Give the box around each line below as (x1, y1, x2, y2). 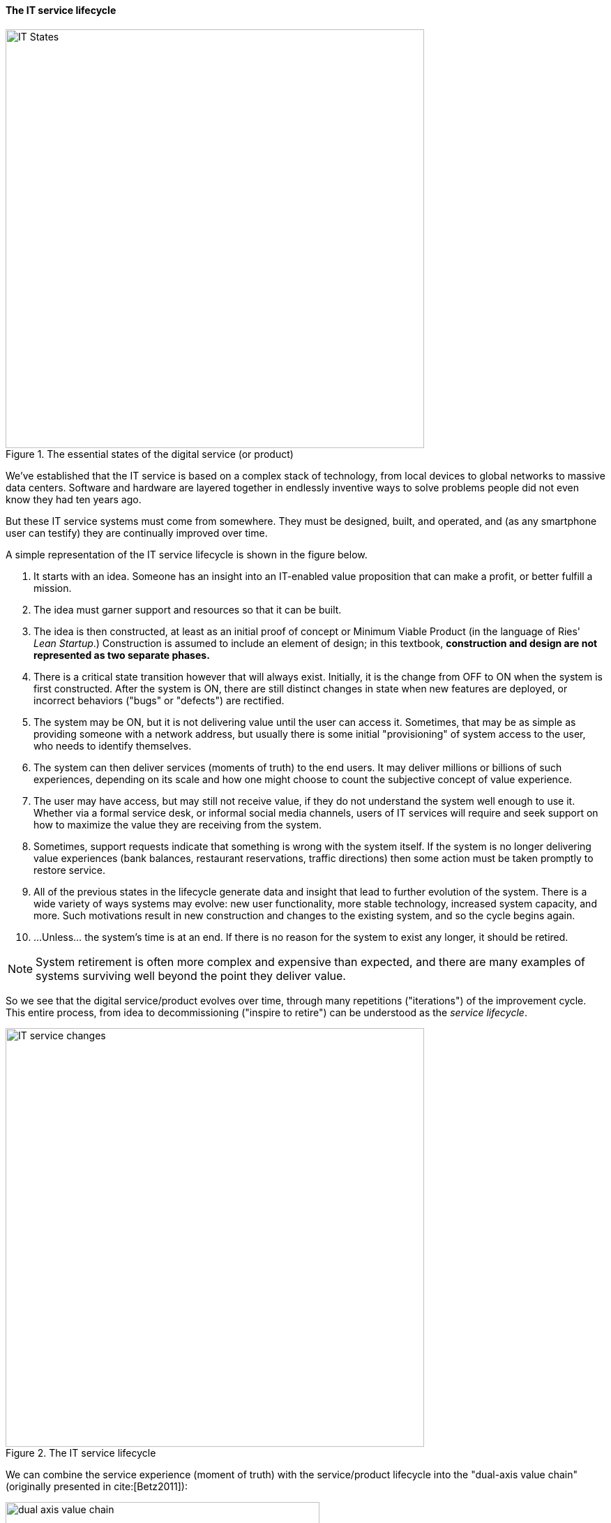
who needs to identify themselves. (33, 739, 192, 752)
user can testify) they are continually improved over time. (6, 526, 268, 539)
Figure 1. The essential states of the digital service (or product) (6, 447, 294, 460)
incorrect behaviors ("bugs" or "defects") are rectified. (33, 694, 285, 706)
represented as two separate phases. (33, 648, 210, 661)
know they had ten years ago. (6, 493, 142, 505)
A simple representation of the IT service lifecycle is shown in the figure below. (6, 548, 368, 560)
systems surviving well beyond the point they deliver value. (36, 968, 346, 983)
